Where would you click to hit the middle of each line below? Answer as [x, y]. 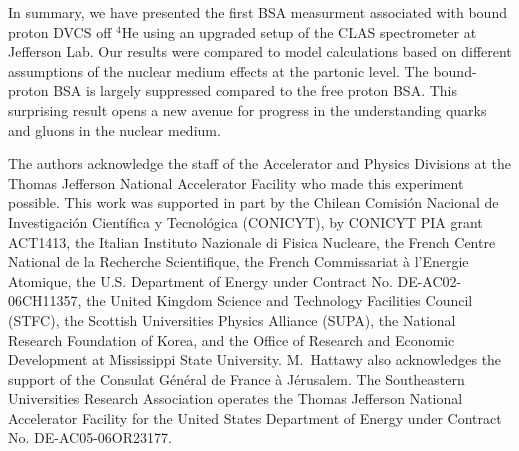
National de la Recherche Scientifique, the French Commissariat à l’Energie [238, 261]
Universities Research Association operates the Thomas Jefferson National [235, 398]
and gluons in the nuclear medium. [114, 129]
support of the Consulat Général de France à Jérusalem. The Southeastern [236, 378]
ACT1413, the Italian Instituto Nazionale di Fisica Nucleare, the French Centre [252, 241]
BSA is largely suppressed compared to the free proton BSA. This [255, 90]
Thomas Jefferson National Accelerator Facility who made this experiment [236, 182]
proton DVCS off [60, 31]
